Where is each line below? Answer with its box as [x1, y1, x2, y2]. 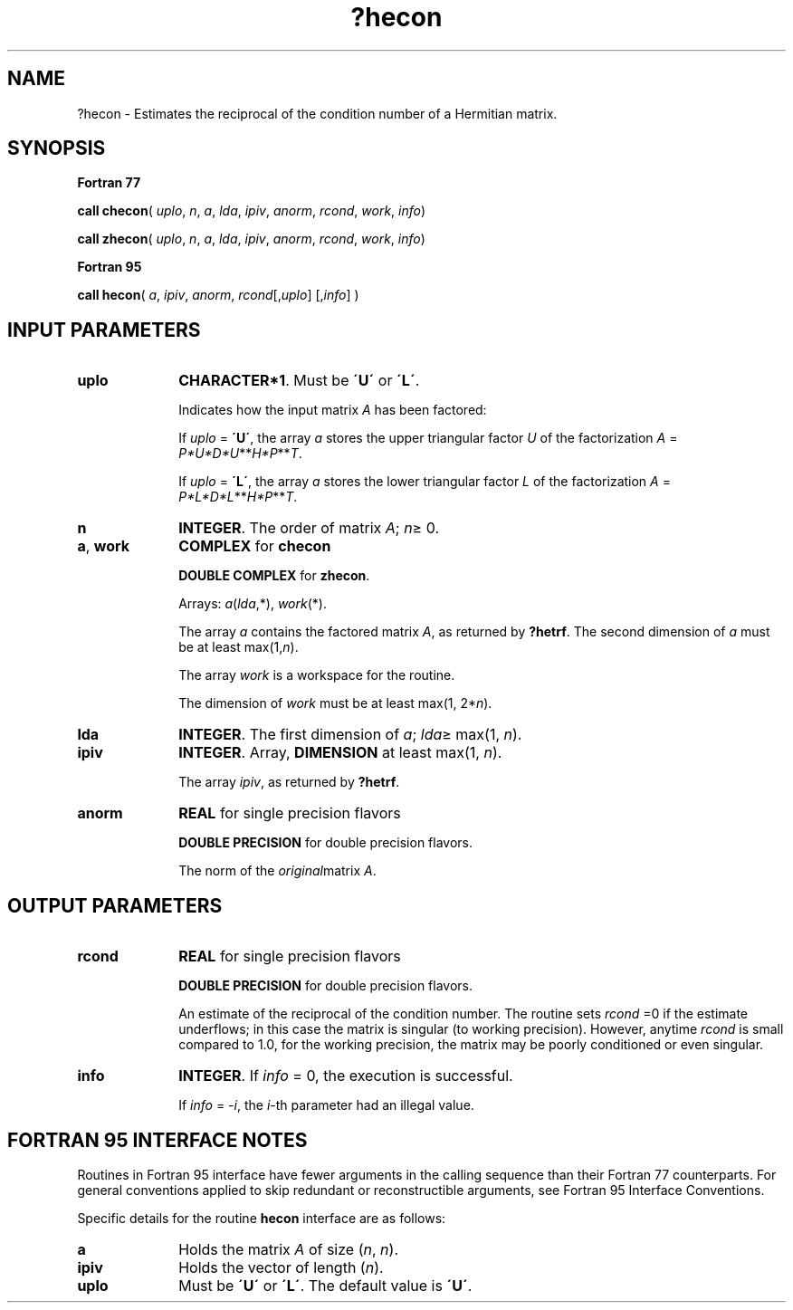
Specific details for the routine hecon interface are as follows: [77, 1210, 446, 1226]
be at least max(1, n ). [178, 639, 299, 655]
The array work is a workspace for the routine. [178, 667, 455, 684]
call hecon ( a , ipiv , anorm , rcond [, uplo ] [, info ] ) [77, 287, 359, 303]
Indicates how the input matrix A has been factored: [178, 402, 487, 418]
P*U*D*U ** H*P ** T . [178, 445, 302, 462]
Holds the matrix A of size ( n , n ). [178, 1239, 398, 1258]
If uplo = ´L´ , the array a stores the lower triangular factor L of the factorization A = [178, 473, 671, 490]
